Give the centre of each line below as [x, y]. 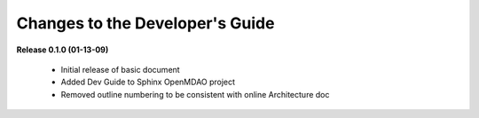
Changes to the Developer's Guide [145, 23]
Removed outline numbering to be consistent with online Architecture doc [195, 94]
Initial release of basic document [121, 69]
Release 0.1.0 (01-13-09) [63, 50]
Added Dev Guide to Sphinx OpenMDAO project [148, 82]
